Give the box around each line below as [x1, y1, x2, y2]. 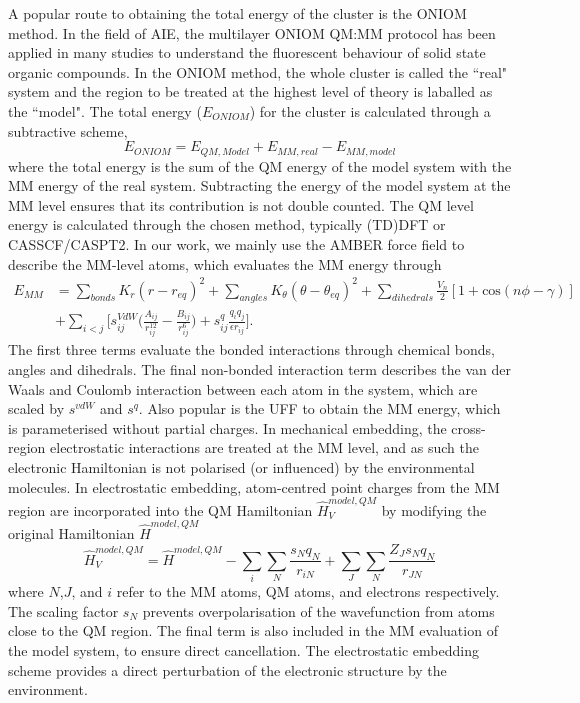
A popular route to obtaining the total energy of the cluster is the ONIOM [8, 3, 467, 23]
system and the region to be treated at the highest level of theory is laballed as [8, 81, 493, 102]
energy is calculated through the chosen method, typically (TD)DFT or [8, 214, 446, 235]
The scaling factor [8, 600, 119, 621]
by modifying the [381, 499, 487, 520]
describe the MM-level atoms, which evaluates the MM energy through [8, 253, 442, 274]
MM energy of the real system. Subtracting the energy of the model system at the [8, 175, 511, 196]
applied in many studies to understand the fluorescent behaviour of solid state [8, 42, 486, 63]
